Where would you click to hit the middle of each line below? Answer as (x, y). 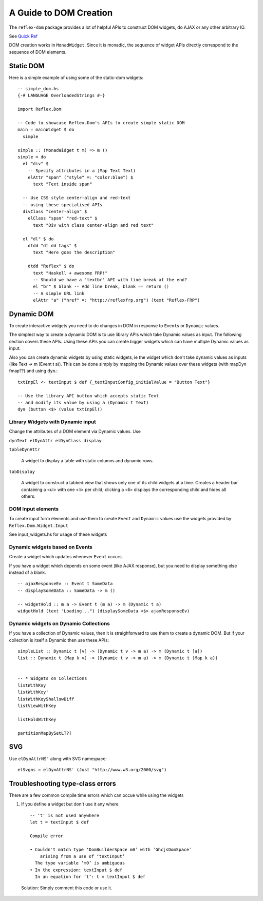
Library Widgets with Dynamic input (53, 422)
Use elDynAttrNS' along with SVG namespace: (58, 759)
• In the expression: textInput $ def (76, 870)
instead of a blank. (28, 572)
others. (28, 496)
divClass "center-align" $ (55, 212)
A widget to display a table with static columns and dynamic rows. (87, 460)
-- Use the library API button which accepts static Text (88, 396)
